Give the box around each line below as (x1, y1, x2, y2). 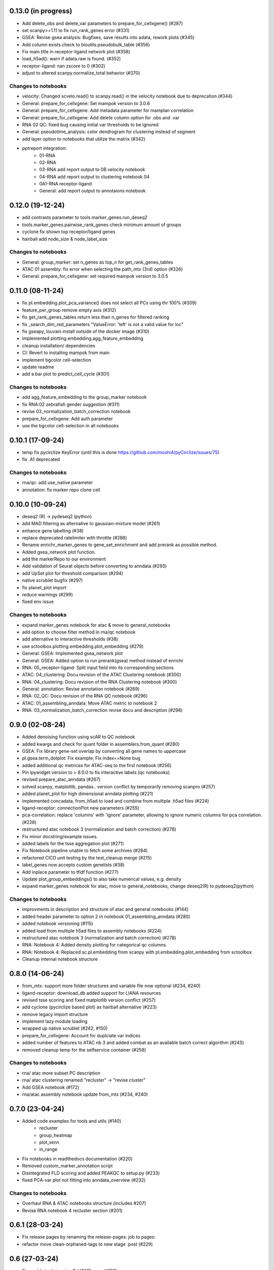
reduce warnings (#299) (22, 592, 73, 598)
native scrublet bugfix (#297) (22, 577, 83, 584)
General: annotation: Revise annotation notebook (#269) (22, 686, 140, 692)
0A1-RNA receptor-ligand (39, 181, 92, 187)
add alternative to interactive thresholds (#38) (22, 636, 118, 642)
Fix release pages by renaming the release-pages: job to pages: (22, 1234, 156, 1240)
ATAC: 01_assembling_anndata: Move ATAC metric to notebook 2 (22, 700, 157, 706)
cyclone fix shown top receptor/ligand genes (22, 229, 116, 235)
